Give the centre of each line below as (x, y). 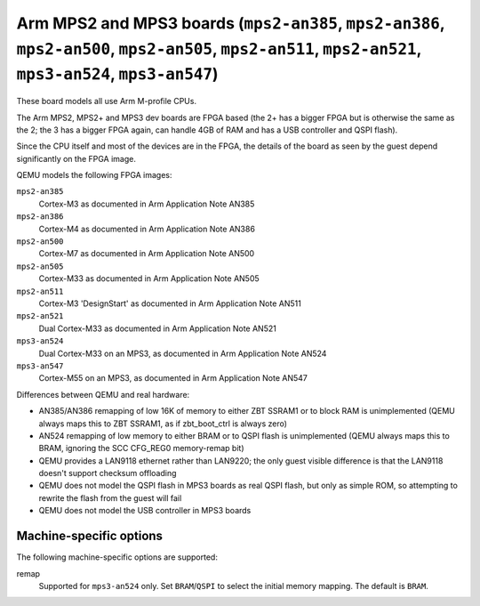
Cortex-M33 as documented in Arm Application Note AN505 (149, 279)
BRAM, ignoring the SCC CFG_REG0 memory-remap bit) (141, 448)
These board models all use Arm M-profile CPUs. (107, 101)
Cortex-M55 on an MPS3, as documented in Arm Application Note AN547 (173, 378)
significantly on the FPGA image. (76, 158)
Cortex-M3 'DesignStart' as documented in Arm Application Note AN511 (170, 303)
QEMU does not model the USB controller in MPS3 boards (145, 511)
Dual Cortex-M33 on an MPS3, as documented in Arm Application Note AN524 (183, 353)
